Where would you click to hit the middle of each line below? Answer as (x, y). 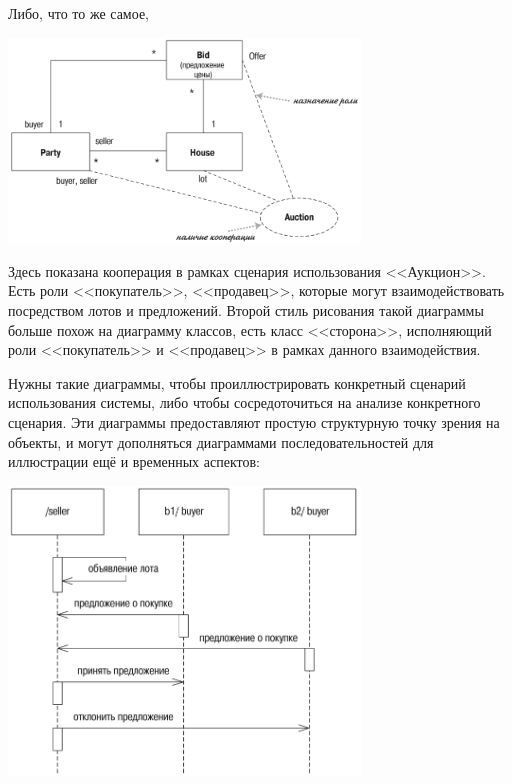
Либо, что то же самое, (78, 13)
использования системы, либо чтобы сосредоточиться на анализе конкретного (244, 402)
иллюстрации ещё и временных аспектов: (134, 461)
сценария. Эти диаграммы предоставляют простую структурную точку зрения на (254, 421)
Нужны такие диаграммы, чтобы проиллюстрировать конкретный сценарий (237, 382)
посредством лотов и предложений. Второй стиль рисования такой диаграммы (246, 309)
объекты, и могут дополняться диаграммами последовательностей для (221, 441)
